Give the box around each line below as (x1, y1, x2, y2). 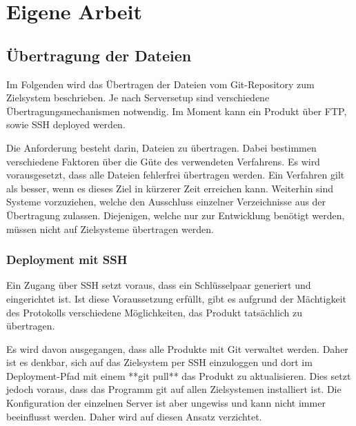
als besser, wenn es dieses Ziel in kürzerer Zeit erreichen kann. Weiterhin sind (6, 181, 334, 195)
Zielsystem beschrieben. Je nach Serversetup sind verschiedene (6, 90, 270, 105)
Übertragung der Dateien (6, 44, 192, 65)
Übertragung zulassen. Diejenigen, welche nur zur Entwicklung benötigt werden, (6, 207, 345, 222)
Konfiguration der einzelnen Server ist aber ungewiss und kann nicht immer (6, 396, 326, 410)
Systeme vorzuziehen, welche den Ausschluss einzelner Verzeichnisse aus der (6, 194, 326, 209)
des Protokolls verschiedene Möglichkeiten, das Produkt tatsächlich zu (6, 305, 303, 319)
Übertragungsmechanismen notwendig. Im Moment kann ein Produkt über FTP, (6, 103, 347, 118)
